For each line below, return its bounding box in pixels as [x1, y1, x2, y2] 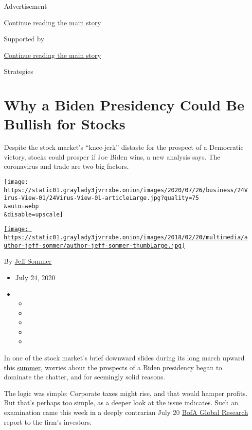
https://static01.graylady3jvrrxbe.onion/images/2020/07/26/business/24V [4, 186, 248, 194]
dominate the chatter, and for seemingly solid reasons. [4, 372, 165, 382]
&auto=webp [4, 203, 39, 210]
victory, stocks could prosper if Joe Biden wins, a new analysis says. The [4, 151, 220, 161]
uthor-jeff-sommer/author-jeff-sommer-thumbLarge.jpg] [4, 242, 185, 249]
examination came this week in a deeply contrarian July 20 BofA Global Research [4, 407, 248, 417]
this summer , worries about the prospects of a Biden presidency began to [4, 362, 222, 372]
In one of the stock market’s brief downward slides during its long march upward [4, 353, 245, 363]
